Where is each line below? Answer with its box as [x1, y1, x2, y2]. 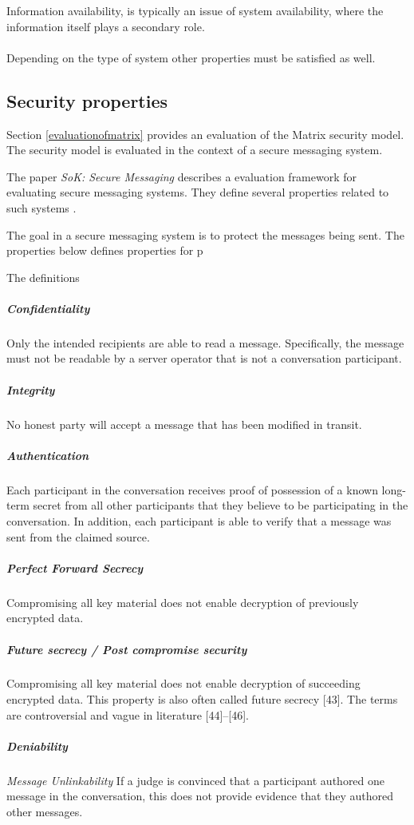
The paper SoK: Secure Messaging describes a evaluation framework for [6, 168, 357, 184]
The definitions [6, 268, 80, 285]
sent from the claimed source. [6, 528, 150, 545]
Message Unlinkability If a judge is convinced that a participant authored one [6, 771, 385, 788]
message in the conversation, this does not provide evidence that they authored [6, 787, 394, 804]
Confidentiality [6, 299, 90, 316]
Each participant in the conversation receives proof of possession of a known [6, 481, 378, 498]
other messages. [6, 803, 83, 820]
